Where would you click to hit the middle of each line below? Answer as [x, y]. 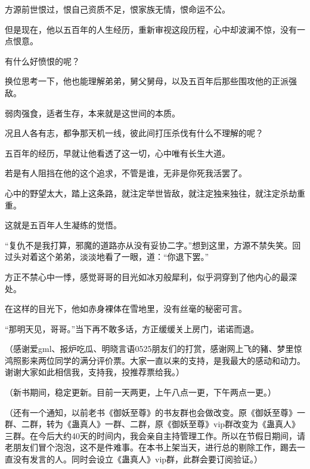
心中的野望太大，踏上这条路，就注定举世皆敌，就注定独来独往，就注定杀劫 [151, 193]
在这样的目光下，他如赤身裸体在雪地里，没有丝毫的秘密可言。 [126, 309]
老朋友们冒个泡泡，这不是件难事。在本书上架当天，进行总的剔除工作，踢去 [151, 447]
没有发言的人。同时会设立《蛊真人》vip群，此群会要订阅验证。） [138, 459]
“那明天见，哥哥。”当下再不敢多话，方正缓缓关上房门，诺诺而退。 [132, 328]
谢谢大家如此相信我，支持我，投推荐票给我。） [94, 372]
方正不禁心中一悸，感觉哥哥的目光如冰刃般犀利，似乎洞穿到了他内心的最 [147, 276]
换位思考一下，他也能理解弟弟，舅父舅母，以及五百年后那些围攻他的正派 [147, 81]
